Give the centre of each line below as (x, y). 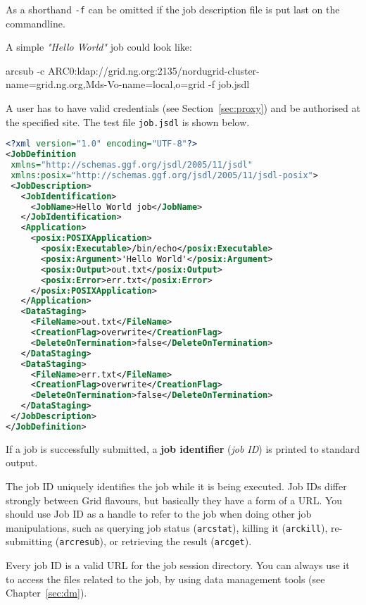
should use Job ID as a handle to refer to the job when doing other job (159, 514)
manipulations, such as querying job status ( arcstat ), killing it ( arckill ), (167, 527)
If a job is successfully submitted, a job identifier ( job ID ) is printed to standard (183, 448)
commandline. (36, 23)
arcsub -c (25, 70)
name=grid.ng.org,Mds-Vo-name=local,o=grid (106, 84)
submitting (29, 541)
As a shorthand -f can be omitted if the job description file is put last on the (173, 9)
